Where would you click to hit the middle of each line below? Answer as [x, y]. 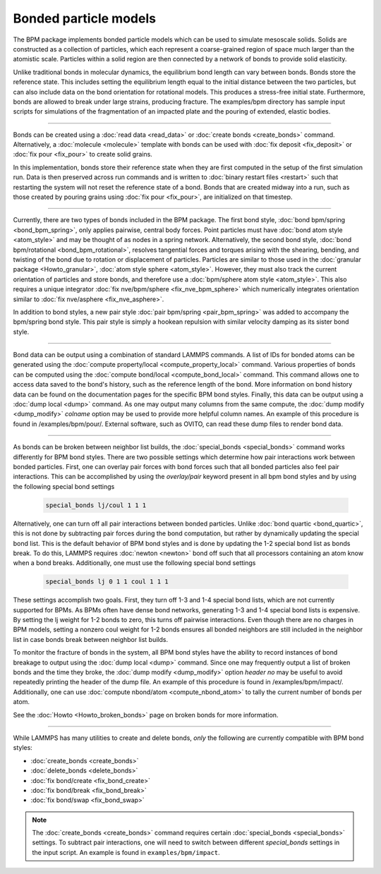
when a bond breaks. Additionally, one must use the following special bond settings [134, 563]
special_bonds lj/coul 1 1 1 [96, 505]
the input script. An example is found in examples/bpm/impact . [126, 852]
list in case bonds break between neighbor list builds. [91, 639]
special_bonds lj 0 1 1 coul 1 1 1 [107, 582]
